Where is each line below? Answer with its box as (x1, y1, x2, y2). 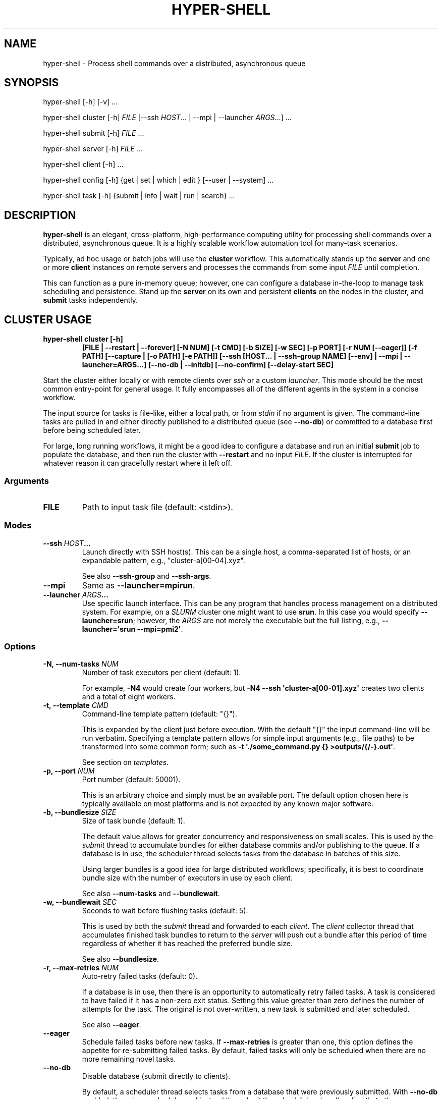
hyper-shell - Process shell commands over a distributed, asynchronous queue (43, 59, 306, 68)
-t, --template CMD (43, 701, 108, 710)
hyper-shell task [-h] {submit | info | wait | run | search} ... (43, 191, 235, 200)
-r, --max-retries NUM (43, 963, 119, 972)
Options (4, 641, 36, 651)
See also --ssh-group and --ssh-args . (82, 571, 211, 580)
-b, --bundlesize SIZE (43, 808, 117, 817)
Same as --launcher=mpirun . (82, 580, 195, 590)
